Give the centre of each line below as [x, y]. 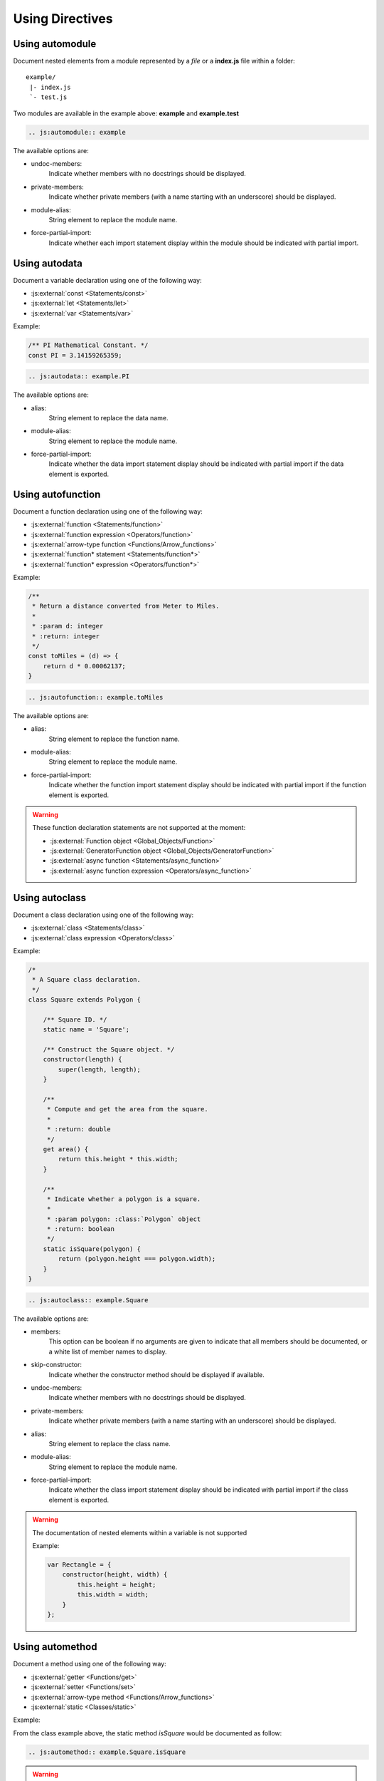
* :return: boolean [81, 1229]
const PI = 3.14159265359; [75, 355]
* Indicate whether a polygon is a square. [124, 1199]
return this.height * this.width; [118, 1159]
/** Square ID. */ [75, 1019]
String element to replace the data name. [108, 417]
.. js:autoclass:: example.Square [88, 1300]
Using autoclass [50, 898]
